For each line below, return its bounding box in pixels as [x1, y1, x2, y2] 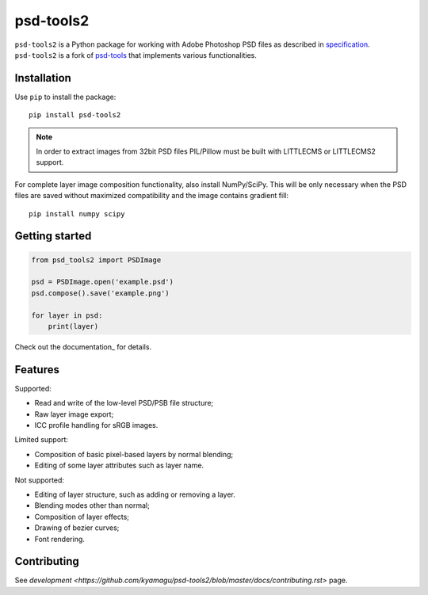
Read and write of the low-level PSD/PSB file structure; [34, 399, 214, 408]
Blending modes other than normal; [34, 501, 150, 510]
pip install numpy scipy [29, 209, 125, 218]
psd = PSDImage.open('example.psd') [31, 277, 174, 287]
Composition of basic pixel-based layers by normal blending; [34, 449, 234, 459]
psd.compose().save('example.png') [31, 288, 170, 297]
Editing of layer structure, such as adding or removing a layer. [34, 490, 235, 499]
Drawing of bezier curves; [34, 523, 120, 532]
